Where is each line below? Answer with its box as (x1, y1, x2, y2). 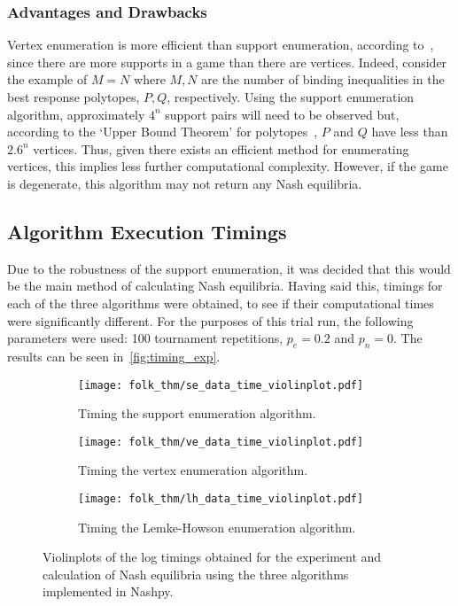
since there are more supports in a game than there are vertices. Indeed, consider (7, 52, 447, 71)
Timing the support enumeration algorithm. (78, 404, 316, 423)
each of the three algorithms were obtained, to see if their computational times (7, 293, 434, 312)
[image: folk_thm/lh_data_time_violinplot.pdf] (78, 493, 364, 506)
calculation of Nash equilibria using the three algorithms (43, 564, 349, 583)
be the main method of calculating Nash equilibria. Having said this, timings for (7, 276, 443, 295)
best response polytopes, (7, 88, 140, 105)
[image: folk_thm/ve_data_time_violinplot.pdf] (78, 435, 364, 448)
